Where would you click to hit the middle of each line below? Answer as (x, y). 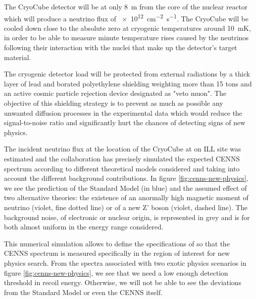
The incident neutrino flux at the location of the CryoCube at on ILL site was (123, 149)
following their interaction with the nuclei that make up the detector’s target (121, 47)
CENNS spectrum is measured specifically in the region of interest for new (117, 253)
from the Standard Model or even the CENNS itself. (83, 292)
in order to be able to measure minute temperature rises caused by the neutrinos (127, 37)
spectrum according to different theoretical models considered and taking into (122, 168)
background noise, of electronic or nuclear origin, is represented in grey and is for (127, 217)
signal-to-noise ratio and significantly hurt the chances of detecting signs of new (125, 122)
